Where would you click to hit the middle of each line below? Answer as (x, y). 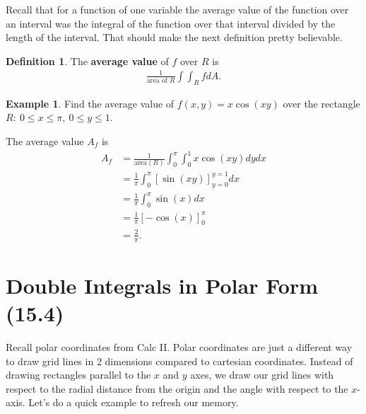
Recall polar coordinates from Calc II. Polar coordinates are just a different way (179, 347)
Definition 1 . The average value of (87, 61)
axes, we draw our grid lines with (262, 375)
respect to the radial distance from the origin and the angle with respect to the (177, 388)
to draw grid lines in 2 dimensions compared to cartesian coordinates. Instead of (179, 361)
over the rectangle (321, 103)
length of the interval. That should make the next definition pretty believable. (174, 37)
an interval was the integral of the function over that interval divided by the (171, 23)
